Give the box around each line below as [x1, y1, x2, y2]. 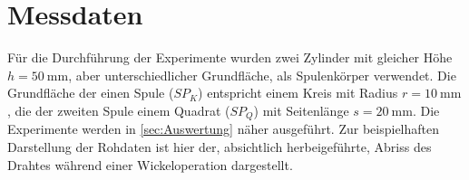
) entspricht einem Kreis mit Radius [198, 83, 398, 102]
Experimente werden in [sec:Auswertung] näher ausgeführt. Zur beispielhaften [7, 119, 440, 138]
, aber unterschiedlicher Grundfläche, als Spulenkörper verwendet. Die [68, 65, 456, 84]
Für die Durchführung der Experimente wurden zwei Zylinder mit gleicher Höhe [7, 48, 453, 67]
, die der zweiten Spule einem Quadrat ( [7, 100, 230, 119]
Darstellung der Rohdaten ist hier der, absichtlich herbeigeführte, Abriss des [7, 137, 432, 156]
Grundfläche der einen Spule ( [7, 83, 174, 102]
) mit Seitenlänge [253, 100, 349, 119]
